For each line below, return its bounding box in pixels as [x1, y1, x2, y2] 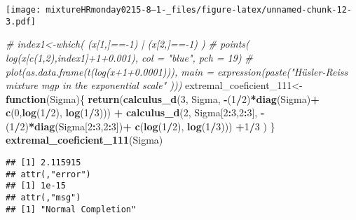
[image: [6, 5, 41, 15]
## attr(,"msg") [6, 193, 81, 203]
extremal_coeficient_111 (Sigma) [6, 132, 163, 147]
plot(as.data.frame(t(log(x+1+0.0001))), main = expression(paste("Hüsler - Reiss [6, 64, 348, 78]
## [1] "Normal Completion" [6, 204, 137, 214]
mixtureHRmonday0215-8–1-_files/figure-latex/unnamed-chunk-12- [46, 5, 352, 15]
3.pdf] [6, 16, 36, 27]
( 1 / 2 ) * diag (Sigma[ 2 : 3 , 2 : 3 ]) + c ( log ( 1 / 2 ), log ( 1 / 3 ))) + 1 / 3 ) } [6, 118, 275, 133]
